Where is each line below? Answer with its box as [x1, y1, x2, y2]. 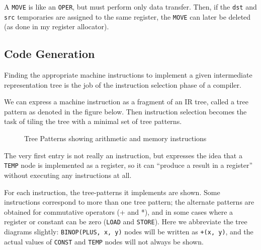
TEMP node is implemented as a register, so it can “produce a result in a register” [4, 160, 252, 170]
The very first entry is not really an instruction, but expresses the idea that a [4, 150, 242, 160]
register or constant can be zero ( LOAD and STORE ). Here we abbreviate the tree [4, 216, 247, 227]
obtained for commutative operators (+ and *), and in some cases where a [4, 206, 233, 217]
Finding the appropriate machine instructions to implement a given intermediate [4, 70, 252, 80]
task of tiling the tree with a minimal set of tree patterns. [4, 116, 182, 127]
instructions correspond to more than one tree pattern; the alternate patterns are [4, 197, 254, 207]
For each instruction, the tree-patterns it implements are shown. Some [4, 186, 220, 197]
